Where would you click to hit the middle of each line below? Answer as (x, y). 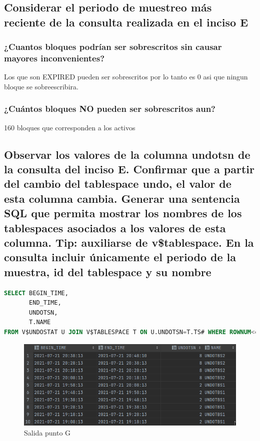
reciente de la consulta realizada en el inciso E (126, 22)
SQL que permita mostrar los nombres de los (123, 213)
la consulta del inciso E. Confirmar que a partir (129, 169)
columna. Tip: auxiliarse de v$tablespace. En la (129, 242)
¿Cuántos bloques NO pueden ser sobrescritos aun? (110, 109)
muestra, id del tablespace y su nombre (108, 271)
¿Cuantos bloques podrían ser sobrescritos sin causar (113, 47)
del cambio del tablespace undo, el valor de (118, 184)
